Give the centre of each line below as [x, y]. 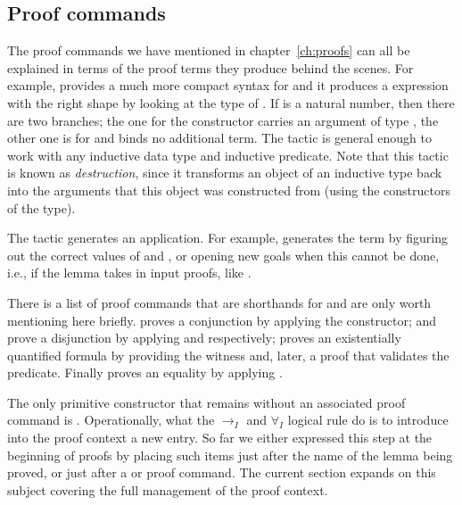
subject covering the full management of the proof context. [168, 489]
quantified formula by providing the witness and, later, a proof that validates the [228, 355]
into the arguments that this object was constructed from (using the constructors [229, 190]
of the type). [41, 207]
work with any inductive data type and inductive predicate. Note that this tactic [228, 155]
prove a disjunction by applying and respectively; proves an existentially [204, 338]
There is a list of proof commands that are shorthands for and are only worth [219, 302]
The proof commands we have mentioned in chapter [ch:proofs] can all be [209, 50]
